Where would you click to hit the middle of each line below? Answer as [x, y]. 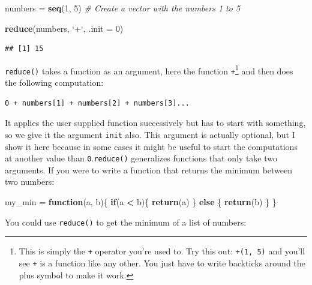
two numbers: [30, 181]
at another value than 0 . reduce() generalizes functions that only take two [141, 158]
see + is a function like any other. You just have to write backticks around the [162, 262]
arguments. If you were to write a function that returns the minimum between [149, 169]
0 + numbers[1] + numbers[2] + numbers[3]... [97, 103]
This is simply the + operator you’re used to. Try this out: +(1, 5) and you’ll [162, 251]
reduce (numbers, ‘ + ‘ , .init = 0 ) [64, 28]
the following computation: [54, 82]
